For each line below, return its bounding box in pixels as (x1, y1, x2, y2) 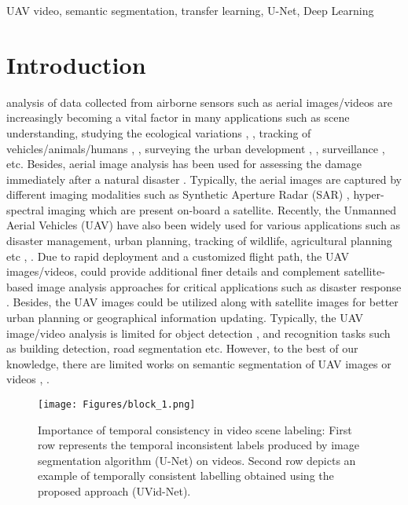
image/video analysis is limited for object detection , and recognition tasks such (6, 324, 391, 341)
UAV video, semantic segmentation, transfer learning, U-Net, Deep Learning (6, 2, 374, 18)
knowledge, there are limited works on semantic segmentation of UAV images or (6, 355, 391, 371)
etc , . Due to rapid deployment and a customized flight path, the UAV (6, 247, 349, 264)
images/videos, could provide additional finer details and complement (6, 263, 340, 280)
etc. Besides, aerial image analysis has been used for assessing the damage (6, 156, 362, 172)
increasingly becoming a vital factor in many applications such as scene (6, 109, 350, 126)
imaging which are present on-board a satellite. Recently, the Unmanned (47, 201, 397, 218)
